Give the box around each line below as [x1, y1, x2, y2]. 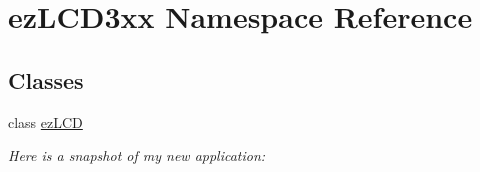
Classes [8, 64, 84, 95]
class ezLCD [8, 111, 83, 132]
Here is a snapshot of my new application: [8, 145, 266, 166]
